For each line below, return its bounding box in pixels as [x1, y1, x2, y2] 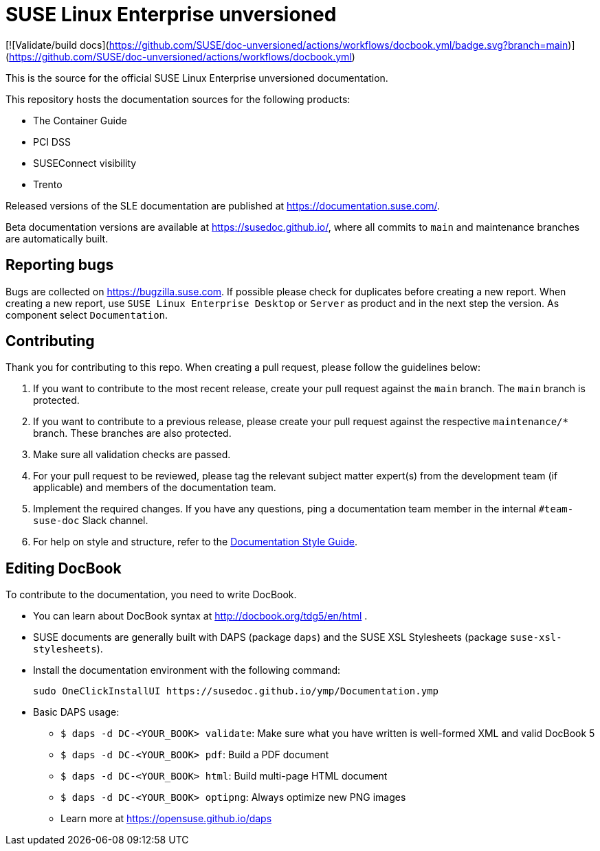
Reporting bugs [5, 256, 114, 274]
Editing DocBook [5, 559, 122, 577]
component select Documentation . [5, 308, 168, 321]
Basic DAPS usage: [33, 706, 120, 718]
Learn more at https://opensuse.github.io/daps [60, 813, 272, 825]
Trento [33, 178, 63, 190]
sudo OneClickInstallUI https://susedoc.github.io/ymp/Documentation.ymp [33, 685, 439, 697]
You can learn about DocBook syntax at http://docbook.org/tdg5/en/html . [33, 610, 368, 622]
